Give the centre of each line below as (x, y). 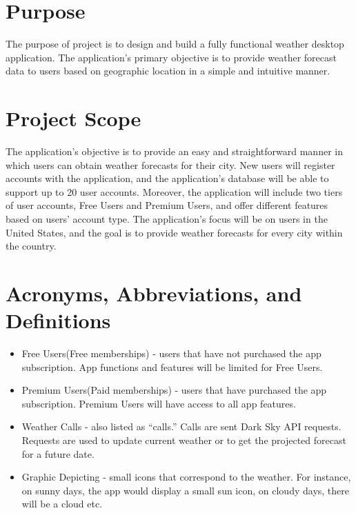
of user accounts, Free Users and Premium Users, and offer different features (167, 205)
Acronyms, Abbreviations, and (154, 293)
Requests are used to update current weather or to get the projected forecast (184, 440)
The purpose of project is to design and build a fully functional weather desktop (175, 44)
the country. (31, 246)
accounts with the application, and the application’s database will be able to (167, 178)
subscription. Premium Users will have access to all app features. (159, 403)
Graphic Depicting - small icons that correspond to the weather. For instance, (186, 477)
